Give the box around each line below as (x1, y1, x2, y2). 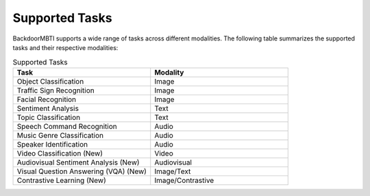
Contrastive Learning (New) (16, 175, 106, 185)
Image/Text (154, 167, 191, 176)
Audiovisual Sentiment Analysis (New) (16, 158, 140, 167)
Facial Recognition (16, 95, 77, 104)
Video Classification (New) (16, 148, 103, 158)
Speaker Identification (16, 139, 88, 149)
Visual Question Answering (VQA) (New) (16, 167, 147, 176)
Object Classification (16, 76, 84, 86)
